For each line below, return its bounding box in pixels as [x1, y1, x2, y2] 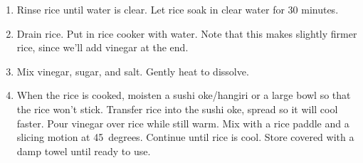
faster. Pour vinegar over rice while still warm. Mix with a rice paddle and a [16, 115, 349, 130]
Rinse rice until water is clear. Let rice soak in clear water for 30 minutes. [16, 2, 339, 16]
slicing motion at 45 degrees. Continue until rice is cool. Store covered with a [16, 130, 354, 144]
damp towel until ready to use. [16, 143, 151, 158]
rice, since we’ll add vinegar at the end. [16, 40, 189, 55]
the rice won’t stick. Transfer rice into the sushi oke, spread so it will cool [16, 101, 338, 116]
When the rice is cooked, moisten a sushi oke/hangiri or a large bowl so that [16, 88, 351, 102]
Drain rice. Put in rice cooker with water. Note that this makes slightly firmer [16, 26, 357, 41]
